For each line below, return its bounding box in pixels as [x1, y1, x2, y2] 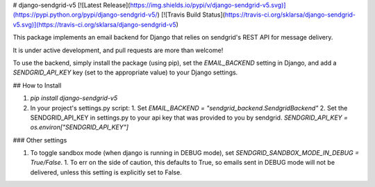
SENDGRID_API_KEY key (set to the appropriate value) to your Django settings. [12, 68, 238, 76]
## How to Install [12, 81, 62, 90]
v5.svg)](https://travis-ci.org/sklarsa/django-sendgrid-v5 [12, 20, 176, 29]
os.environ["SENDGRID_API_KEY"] [30, 123, 128, 131]
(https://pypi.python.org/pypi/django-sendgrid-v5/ [12, 10, 158, 19]
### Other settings [12, 136, 67, 144]
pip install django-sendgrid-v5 [30, 94, 118, 102]
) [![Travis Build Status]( [157, 10, 226, 19]
